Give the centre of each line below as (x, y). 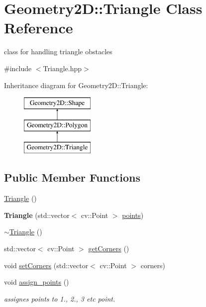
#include (18, 68)
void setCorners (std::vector (46, 265)
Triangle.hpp (62, 68)
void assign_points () (37, 282)
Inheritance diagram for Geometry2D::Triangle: (76, 85)
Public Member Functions (72, 177)
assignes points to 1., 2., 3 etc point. (60, 298)
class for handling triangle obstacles (58, 51)
